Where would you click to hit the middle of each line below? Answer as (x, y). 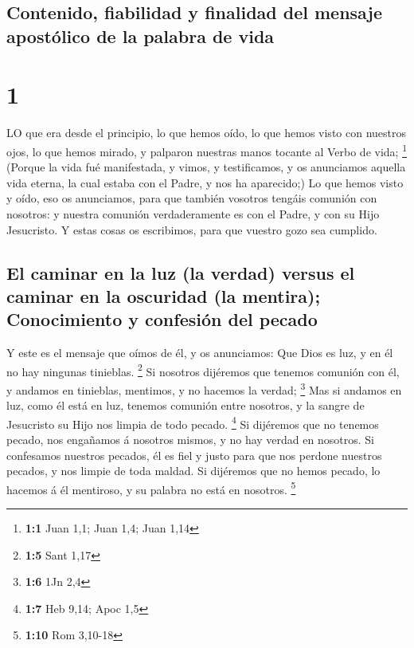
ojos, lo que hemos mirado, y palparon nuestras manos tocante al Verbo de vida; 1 (207, 150)
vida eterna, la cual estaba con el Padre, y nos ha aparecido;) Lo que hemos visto (205, 182)
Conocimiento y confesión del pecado (162, 319)
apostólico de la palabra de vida (141, 35)
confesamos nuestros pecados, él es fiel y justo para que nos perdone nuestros (194, 455)
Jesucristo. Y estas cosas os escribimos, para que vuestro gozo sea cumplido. (192, 229)
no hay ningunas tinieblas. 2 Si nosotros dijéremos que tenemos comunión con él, (203, 370)
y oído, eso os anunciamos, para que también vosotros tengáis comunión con (192, 198)
